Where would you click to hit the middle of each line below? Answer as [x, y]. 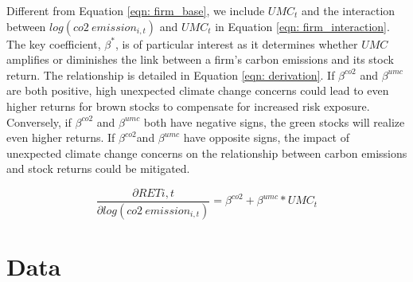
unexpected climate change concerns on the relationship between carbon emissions [207, 153]
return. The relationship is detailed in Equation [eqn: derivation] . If [171, 74]
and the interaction [349, 10]
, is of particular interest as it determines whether [236, 43]
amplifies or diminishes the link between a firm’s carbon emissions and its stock [200, 59]
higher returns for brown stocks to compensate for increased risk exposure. [188, 106]
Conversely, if [39, 121]
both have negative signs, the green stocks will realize [274, 121]
